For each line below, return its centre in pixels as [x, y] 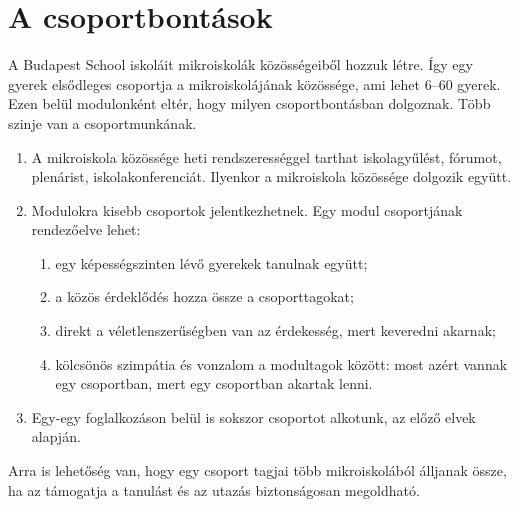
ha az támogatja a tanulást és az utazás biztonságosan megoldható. [214, 489]
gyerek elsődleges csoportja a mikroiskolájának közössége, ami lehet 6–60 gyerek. [254, 83]
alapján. [56, 436]
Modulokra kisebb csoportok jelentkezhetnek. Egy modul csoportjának [247, 209]
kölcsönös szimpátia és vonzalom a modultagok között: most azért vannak [281, 363]
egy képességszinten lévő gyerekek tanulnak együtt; [211, 262]
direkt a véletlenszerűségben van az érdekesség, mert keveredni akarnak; [275, 330]
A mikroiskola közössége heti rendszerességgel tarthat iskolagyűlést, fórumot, [266, 156]
